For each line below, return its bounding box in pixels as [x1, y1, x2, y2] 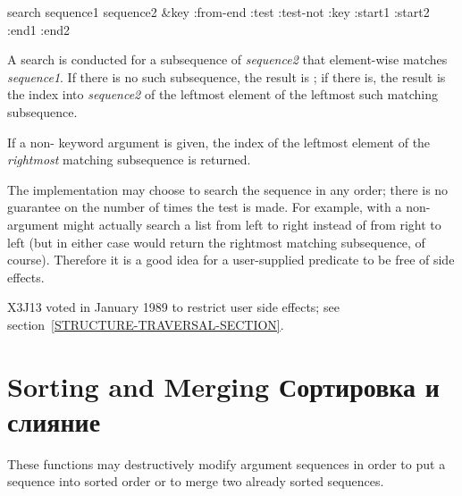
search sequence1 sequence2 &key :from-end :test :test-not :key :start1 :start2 [7, 3, 430, 21]
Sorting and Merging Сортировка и [7, 367, 440, 404]
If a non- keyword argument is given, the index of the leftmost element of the [7, 132, 431, 151]
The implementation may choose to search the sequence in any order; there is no [7, 180, 449, 198]
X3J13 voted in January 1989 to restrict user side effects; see [7, 298, 340, 316]
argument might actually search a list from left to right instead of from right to [7, 214, 441, 233]
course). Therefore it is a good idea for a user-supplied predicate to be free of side [7, 250, 455, 269]
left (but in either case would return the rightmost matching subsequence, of [7, 232, 425, 251]
